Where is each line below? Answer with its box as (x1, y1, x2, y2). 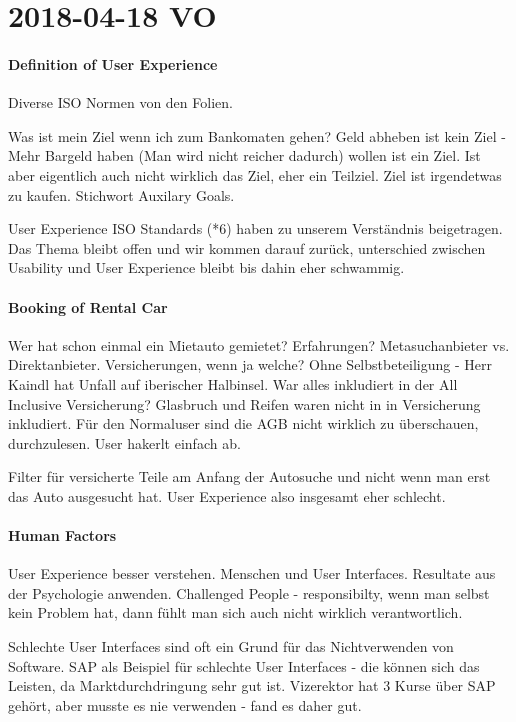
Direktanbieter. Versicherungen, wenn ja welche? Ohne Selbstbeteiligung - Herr (8, 354, 492, 375)
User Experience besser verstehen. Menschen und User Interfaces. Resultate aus (8, 563, 496, 584)
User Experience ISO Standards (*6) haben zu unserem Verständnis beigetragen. (8, 218, 503, 239)
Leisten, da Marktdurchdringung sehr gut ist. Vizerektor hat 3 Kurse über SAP (8, 675, 496, 696)
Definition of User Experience (8, 53, 218, 74)
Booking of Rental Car (8, 296, 168, 317)
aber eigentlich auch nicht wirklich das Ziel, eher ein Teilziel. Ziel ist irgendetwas (8, 164, 502, 185)
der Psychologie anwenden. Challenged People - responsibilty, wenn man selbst (8, 582, 490, 603)
